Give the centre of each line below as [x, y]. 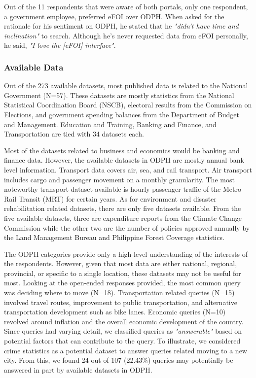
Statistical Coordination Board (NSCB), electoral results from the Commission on [128, 105]
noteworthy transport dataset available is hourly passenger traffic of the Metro [123, 189]
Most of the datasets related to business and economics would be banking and [122, 150]
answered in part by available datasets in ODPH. [78, 369]
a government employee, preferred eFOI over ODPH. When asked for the [114, 16]
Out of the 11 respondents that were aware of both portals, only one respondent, [126, 6]
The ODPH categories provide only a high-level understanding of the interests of [126, 254]
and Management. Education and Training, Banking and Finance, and [110, 124]
